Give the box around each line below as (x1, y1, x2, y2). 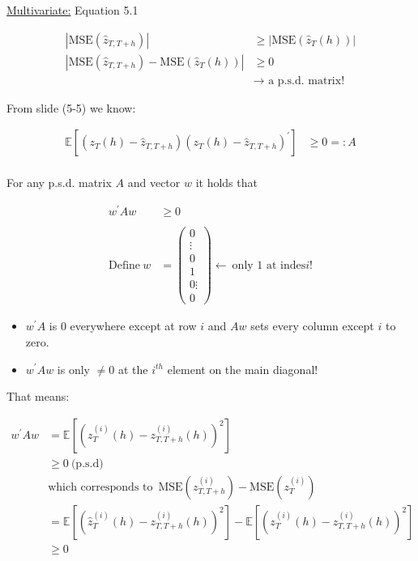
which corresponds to (48, 481, 153, 493)
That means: (6, 388, 70, 405)
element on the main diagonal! (167, 360, 318, 377)
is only (57, 360, 90, 377)
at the (117, 360, 148, 377)
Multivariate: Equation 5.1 (6, 2, 139, 18)
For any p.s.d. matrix (6, 174, 112, 191)
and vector (127, 174, 181, 191)
